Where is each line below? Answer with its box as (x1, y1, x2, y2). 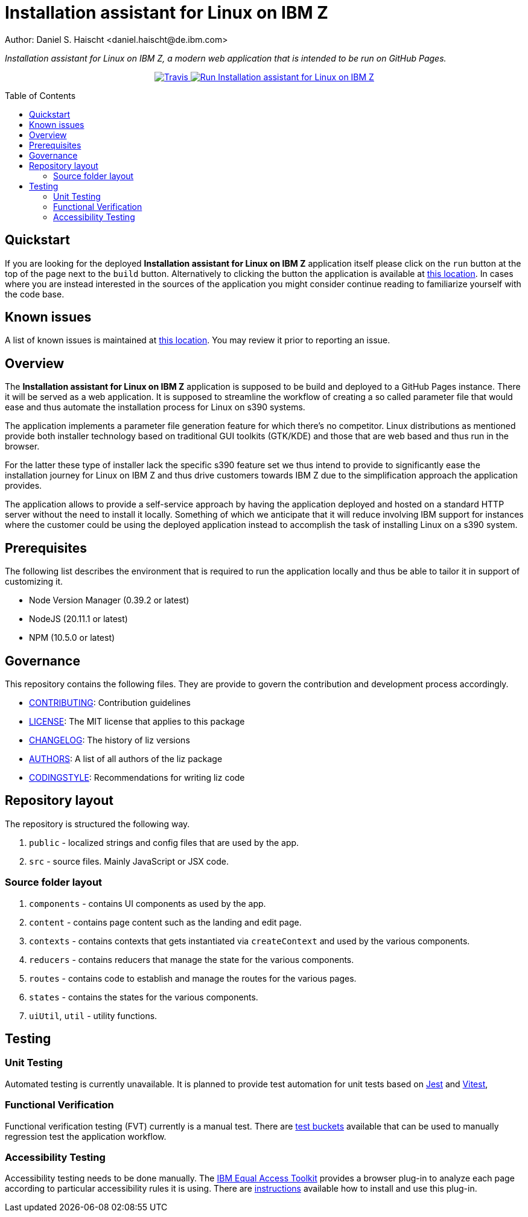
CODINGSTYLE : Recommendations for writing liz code (29, 772, 245, 783)
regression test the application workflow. (5, 1131, 167, 1142)
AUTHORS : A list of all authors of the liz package (29, 753, 223, 764)
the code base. (5, 288, 65, 299)
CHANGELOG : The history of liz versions (29, 734, 190, 745)
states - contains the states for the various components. (29, 991, 258, 1002)
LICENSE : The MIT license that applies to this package (29, 716, 245, 726)
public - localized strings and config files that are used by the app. (29, 837, 299, 848)
